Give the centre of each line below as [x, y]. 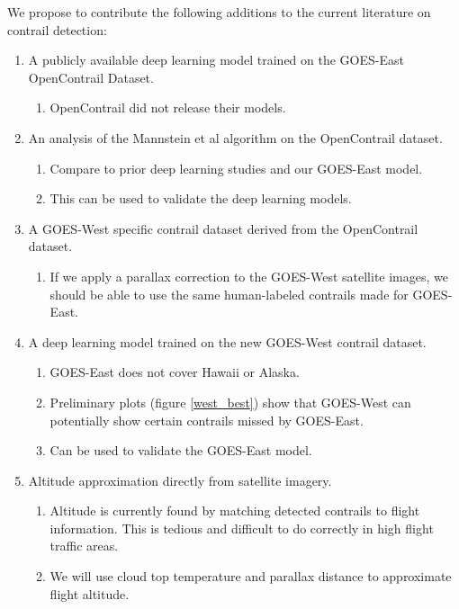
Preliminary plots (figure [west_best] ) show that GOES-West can [230, 402]
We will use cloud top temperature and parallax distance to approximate [251, 576]
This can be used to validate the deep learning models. [201, 198]
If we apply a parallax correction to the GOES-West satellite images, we [249, 276]
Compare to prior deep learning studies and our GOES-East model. [236, 168]
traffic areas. [84, 546]
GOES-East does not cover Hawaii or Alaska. [175, 372]
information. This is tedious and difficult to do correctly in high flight [242, 528]
